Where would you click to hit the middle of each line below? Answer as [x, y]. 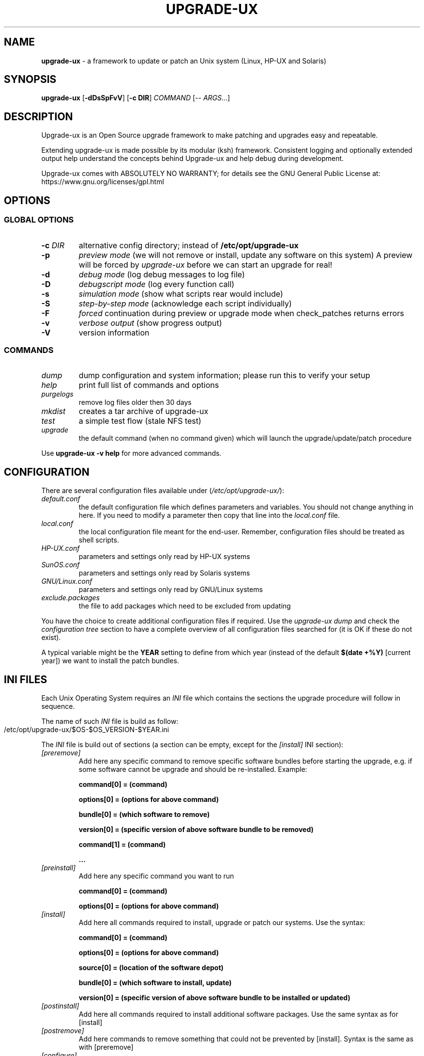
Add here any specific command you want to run [156, 876]
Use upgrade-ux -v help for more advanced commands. [131, 453]
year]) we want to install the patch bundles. [110, 661]
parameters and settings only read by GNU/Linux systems [171, 590]
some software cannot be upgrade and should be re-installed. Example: [193, 769]
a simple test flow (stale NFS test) [140, 421]
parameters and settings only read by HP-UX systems [164, 557]
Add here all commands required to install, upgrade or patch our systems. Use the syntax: [222, 922]
